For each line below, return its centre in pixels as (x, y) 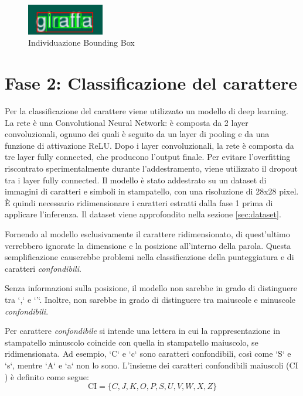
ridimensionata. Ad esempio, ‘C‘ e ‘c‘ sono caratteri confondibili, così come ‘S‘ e (148, 354)
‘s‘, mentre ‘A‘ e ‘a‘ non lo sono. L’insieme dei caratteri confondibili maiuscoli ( (147, 365)
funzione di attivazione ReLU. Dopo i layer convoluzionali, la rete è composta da (149, 145)
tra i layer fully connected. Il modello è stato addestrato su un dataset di (136, 180)
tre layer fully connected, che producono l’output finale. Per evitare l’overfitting (148, 157)
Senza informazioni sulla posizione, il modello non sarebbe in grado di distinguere (151, 288)
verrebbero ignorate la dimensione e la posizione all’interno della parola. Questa (148, 245)
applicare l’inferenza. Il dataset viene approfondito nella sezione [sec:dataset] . (143, 214)
